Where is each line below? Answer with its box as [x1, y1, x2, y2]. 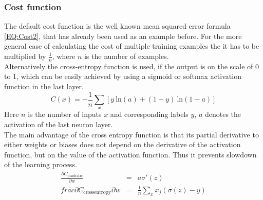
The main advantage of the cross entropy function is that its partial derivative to [4, 129, 259, 139]
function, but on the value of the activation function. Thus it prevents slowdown [4, 149, 257, 159]
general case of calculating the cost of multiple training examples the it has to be [4, 41, 259, 51]
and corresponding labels [110, 109, 189, 119]
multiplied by [4, 51, 46, 61]
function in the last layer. [4, 81, 84, 92]
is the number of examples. [84, 51, 169, 61]
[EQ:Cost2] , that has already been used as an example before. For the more [4, 30, 242, 41]
